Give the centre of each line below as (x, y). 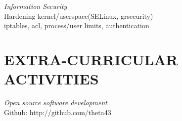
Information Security (36, 6)
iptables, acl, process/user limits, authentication (77, 25)
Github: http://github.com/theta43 (58, 112)
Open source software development (56, 102)
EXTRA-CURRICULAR (91, 59)
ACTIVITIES (51, 79)
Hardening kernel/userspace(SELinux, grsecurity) (79, 16)
